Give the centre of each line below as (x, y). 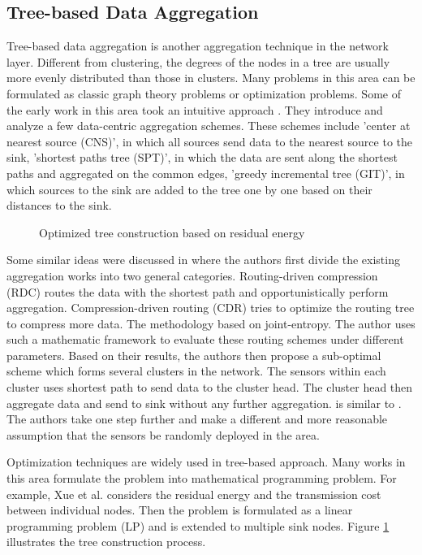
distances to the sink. (59, 205)
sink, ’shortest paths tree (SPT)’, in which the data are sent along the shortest (202, 157)
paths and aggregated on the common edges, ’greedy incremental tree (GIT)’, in (206, 173)
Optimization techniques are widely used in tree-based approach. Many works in (206, 462)
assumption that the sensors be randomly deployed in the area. (163, 434)
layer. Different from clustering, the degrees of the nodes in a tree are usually (198, 61)
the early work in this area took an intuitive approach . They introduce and (195, 109)
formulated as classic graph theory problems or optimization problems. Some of (204, 93)
